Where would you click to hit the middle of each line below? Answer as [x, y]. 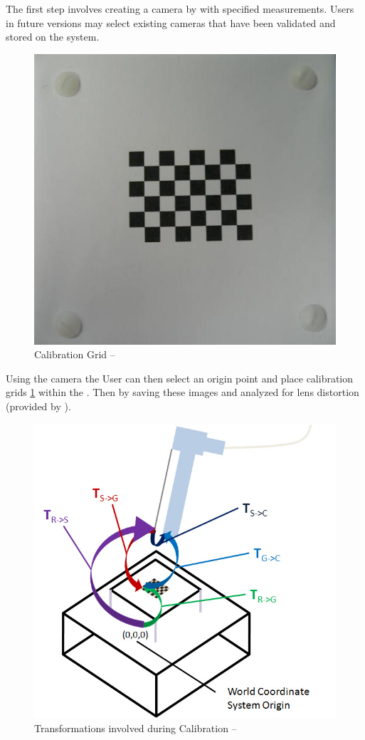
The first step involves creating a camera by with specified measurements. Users [180, 9]
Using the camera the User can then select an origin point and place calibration [180, 378]
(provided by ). [38, 406]
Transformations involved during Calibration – [136, 728]
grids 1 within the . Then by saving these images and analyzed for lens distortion [182, 392]
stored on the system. [53, 37]
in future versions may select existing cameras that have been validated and [171, 22]
